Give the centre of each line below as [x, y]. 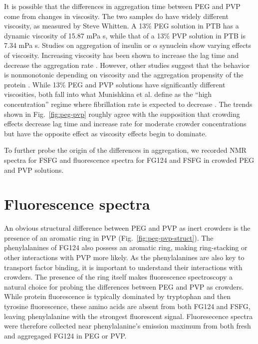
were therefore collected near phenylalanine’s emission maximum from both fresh [128, 326]
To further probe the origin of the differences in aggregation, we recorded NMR [125, 150]
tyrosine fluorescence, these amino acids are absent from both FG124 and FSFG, [127, 306]
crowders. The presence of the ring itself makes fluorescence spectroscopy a [119, 277]
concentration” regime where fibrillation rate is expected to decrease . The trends [128, 104]
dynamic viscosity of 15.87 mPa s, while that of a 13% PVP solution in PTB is [125, 35]
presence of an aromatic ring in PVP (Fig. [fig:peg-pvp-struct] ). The [109, 237]
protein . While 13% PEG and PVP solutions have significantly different [115, 84]
